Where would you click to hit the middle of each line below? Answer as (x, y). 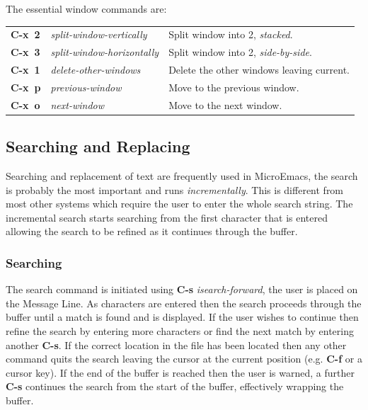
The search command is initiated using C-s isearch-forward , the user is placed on (182, 289)
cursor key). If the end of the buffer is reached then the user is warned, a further (180, 372)
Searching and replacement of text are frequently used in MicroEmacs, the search (182, 176)
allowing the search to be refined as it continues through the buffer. (152, 231)
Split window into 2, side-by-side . (240, 52)
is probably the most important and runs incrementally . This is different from (175, 189)
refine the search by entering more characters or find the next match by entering (180, 330)
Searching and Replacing (98, 146)
